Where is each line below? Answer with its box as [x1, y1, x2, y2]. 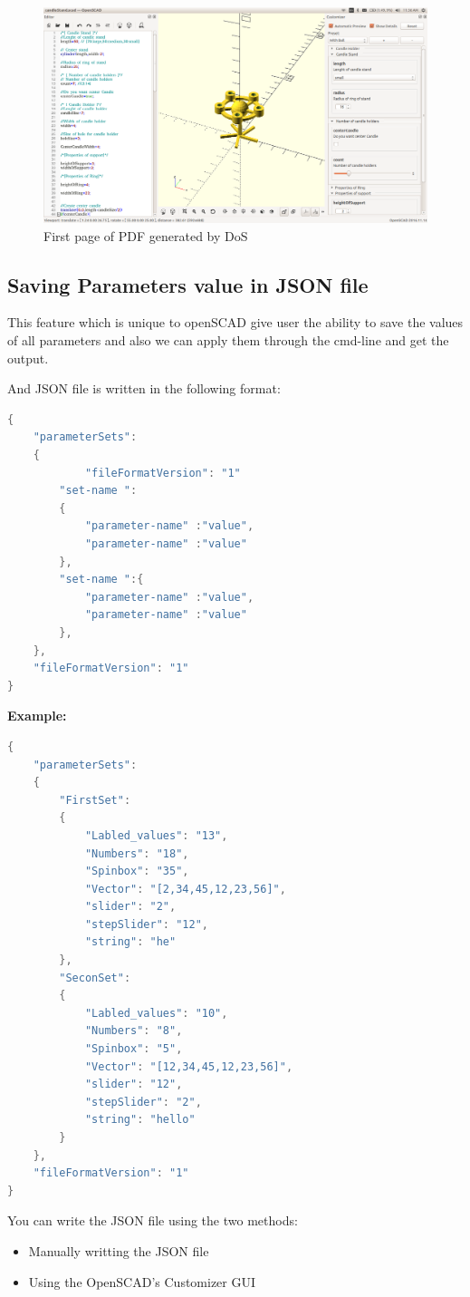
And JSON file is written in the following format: [7, 379, 281, 398]
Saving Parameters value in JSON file [7, 270, 369, 298]
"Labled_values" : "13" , [84, 828, 228, 842]
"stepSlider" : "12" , [84, 917, 208, 931]
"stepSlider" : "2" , [84, 1095, 202, 1108]
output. [7, 348, 49, 367]
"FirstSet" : [59, 793, 131, 807]
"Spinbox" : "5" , [84, 1042, 183, 1056]
